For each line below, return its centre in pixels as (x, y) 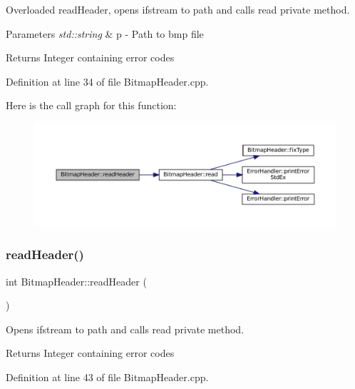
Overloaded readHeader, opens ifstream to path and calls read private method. (178, 9)
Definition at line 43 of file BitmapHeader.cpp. (107, 377)
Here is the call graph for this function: (91, 105)
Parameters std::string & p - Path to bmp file (105, 33)
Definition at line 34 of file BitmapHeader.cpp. (107, 81)
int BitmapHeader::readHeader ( (76, 281)
